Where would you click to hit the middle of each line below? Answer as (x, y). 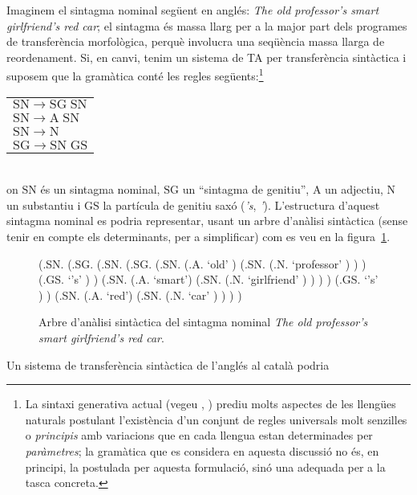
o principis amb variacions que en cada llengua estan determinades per (199, 435)
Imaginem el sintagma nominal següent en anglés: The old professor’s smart (193, 10)
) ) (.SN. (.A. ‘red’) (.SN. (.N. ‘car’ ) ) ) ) (140, 295)
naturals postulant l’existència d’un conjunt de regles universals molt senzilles (216, 419)
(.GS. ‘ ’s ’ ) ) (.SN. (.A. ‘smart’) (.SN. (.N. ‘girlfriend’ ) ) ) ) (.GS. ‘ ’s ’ (208, 279)
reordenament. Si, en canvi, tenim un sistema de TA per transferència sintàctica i (206, 57)
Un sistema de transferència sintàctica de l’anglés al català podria (168, 364)
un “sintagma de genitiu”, (246, 189)
